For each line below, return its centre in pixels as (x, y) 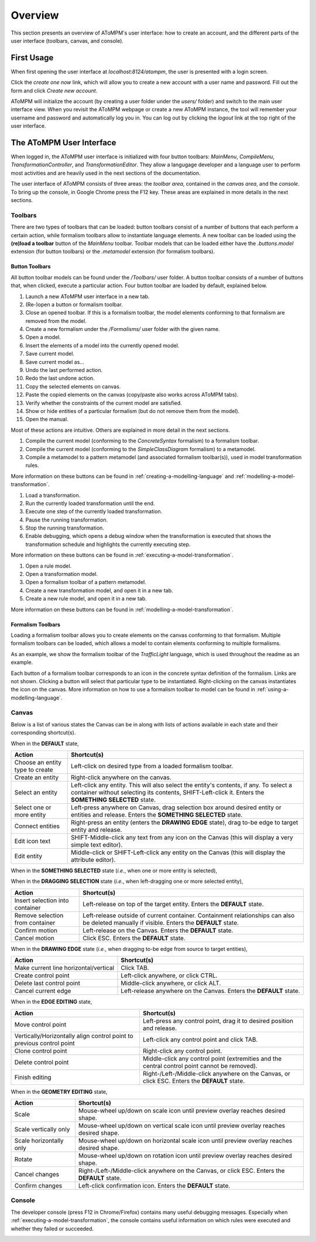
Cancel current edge (43, 991)
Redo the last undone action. (60, 378)
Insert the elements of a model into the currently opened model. (102, 345)
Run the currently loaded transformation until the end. (90, 503)
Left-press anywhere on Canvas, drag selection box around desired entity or (176, 807)
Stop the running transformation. (65, 528)
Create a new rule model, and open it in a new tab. (86, 599)
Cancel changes (37, 1174)
